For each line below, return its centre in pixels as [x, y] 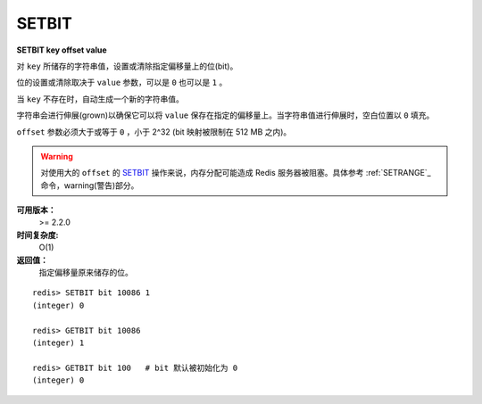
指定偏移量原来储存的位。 [86, 273]
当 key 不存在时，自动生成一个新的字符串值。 [100, 99]
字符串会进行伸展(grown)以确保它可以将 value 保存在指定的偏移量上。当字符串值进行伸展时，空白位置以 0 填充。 [225, 115]
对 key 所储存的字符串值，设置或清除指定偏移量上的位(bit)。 [127, 66]
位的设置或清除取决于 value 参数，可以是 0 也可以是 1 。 [122, 82]
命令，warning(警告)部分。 [90, 185]
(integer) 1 [58, 342]
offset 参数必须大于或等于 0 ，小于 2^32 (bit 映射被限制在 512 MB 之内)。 [154, 132]
